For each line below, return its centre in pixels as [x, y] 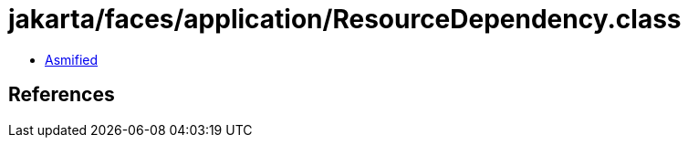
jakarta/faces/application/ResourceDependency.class [345, 19]
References [62, 95]
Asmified [72, 59]
